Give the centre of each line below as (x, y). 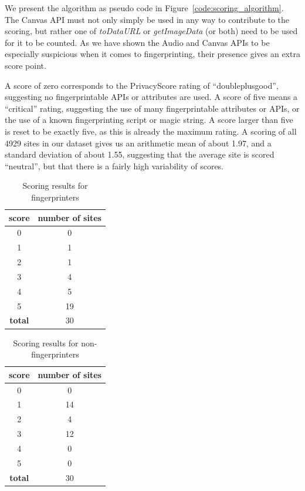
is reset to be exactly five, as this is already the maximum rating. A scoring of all (151, 131)
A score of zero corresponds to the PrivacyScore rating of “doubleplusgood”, (142, 85)
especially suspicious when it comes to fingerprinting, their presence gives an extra (152, 54)
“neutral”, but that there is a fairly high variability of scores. (114, 166)
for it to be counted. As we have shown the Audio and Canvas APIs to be (137, 42)
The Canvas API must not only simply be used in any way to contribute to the (147, 19)
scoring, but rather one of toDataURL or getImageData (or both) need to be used (151, 31)
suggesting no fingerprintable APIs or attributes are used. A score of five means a (151, 97)
